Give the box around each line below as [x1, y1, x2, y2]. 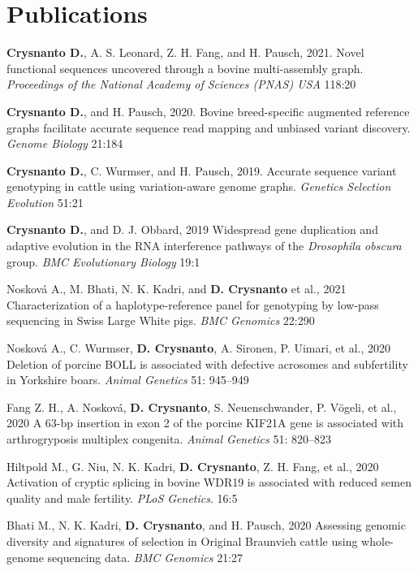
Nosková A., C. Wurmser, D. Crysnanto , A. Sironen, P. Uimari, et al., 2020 [6, 340, 391, 357]
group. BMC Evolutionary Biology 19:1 [6, 253, 200, 270]
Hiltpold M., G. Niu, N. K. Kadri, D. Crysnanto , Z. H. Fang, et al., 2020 [6, 457, 379, 474]
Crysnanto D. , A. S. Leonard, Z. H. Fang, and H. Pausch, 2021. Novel [6, 44, 364, 61]
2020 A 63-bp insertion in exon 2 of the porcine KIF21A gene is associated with [6, 414, 404, 431]
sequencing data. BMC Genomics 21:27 [47, 548, 243, 565]
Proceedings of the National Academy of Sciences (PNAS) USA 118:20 [6, 76, 356, 93]
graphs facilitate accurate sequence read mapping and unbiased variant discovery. [6, 119, 411, 136]
